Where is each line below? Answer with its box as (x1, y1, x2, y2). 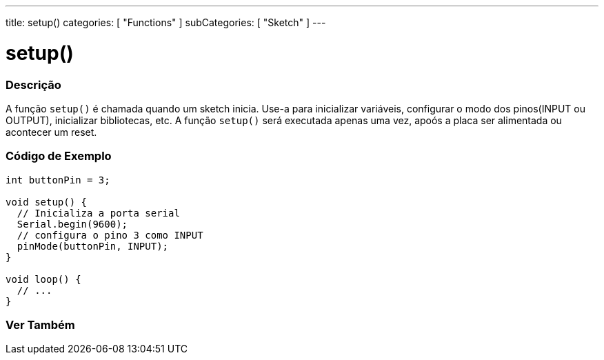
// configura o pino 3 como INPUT (17, 229, 203, 241)
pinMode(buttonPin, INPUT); (17, 240, 169, 252)
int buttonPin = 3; (6, 174, 110, 186)
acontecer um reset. (6, 126, 97, 138)
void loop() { (6, 273, 81, 285)
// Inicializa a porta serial (17, 207, 180, 219)
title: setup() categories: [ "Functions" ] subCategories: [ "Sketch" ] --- (6, 17, 326, 28)
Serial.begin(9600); (17, 218, 128, 230)
